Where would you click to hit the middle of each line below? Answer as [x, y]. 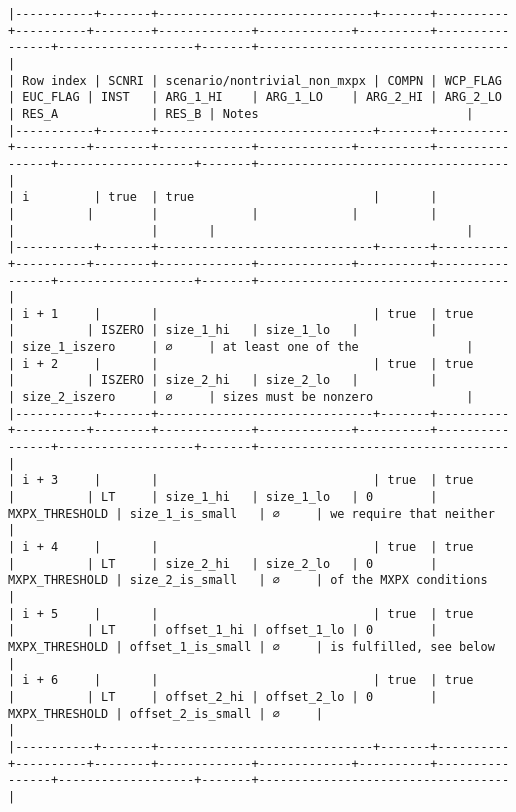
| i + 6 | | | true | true [241, 680]
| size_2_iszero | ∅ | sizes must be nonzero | [241, 397]
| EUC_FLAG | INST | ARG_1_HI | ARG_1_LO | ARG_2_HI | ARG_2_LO [255, 97]
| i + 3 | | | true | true [241, 480]
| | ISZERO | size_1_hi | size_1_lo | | [223, 330]
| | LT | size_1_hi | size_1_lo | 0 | [223, 497]
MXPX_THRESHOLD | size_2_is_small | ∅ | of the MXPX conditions [248, 580]
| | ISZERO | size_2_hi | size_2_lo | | [223, 380]
